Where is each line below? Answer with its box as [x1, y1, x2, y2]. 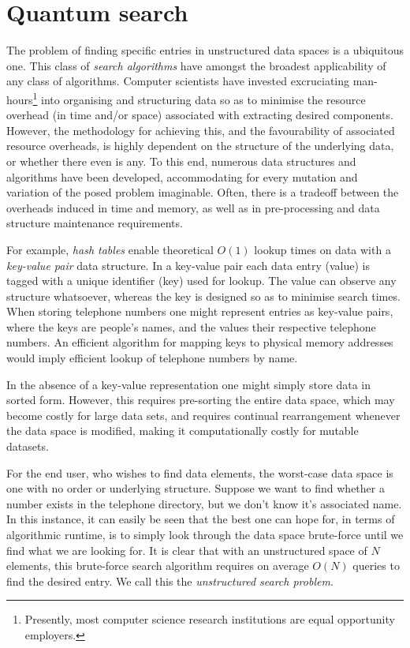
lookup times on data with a [254, 241, 391, 257]
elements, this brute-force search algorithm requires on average [6, 557, 309, 574]
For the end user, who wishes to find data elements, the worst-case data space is [6, 464, 393, 481]
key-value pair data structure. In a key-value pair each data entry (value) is [6, 257, 371, 273]
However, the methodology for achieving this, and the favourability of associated [6, 122, 395, 138]
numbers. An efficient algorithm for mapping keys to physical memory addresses [6, 334, 393, 350]
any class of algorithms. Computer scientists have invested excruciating [6, 73, 350, 89]
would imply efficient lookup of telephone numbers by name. [6, 350, 298, 366]
